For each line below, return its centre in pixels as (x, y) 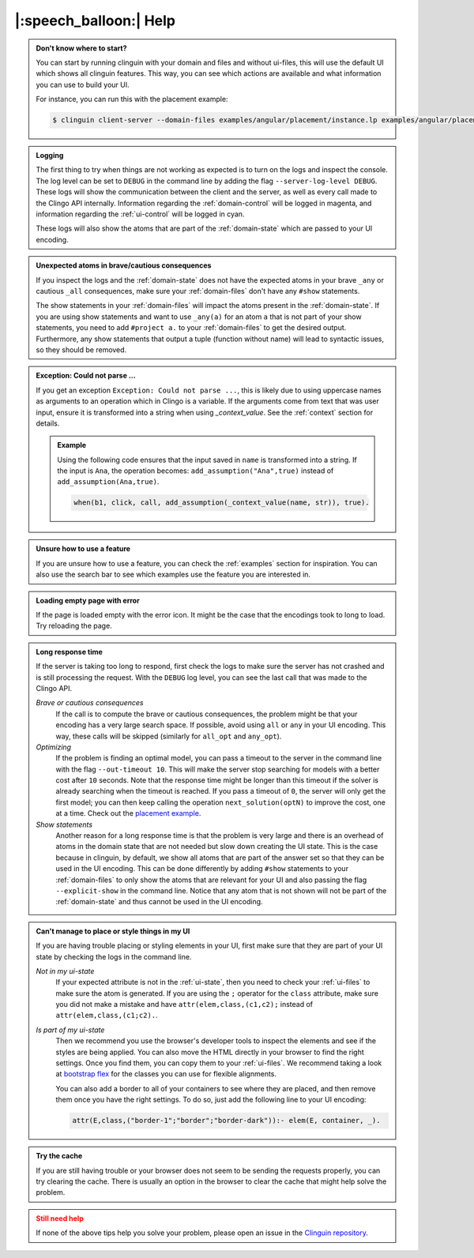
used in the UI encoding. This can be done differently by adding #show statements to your (202, 869)
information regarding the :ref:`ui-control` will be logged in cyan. (140, 214)
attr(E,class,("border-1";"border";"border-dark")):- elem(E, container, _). (226, 1121)
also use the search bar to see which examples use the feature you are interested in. (173, 575)
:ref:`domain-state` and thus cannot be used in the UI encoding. (160, 902)
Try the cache (59, 1156)
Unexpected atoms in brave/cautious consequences (124, 265)
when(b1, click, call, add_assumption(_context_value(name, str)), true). (222, 503)
